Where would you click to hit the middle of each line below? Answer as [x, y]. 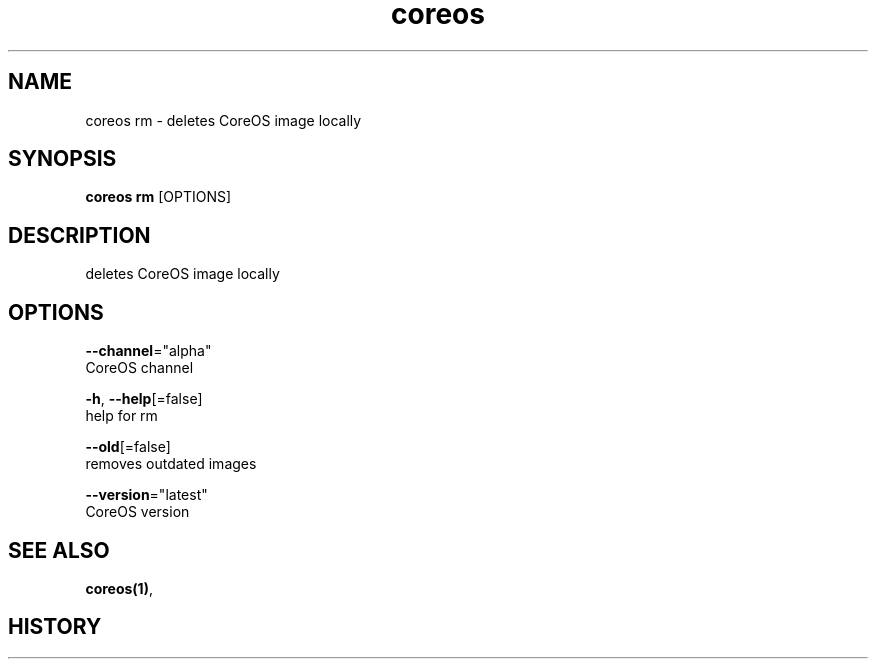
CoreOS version [137, 512]
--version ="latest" [146, 495]
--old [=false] [128, 447]
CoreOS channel [139, 368]
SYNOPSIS [62, 159]
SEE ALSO [59, 550]
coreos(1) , [119, 588]
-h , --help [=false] [144, 399]
